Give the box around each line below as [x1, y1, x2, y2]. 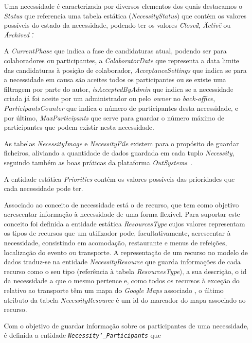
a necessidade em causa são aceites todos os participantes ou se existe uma [4, 74, 226, 85]
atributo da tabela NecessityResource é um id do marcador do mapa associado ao [4, 294, 246, 305]
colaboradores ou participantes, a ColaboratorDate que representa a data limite [4, 55, 239, 65]
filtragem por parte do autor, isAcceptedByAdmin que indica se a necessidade [4, 84, 234, 94]
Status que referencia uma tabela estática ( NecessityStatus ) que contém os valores [4, 10, 247, 20]
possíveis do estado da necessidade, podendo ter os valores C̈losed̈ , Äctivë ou [4, 20, 231, 30]
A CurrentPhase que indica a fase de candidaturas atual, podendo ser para [4, 46, 227, 56]
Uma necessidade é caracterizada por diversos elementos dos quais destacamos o [4, 1, 242, 11]
